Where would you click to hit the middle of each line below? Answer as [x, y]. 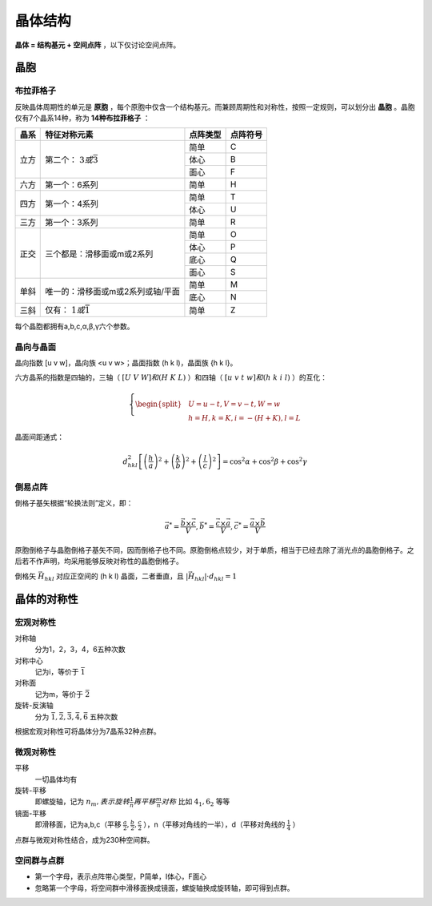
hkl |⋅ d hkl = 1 [216, 577]
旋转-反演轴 [34, 706]
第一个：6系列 [72, 185]
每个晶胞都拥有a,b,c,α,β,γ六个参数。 [75, 326]
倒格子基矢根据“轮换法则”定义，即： [74, 503]
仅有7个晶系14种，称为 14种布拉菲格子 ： [83, 118]
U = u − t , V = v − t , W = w [234, 404]
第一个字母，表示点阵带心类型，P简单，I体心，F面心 [121, 876]
